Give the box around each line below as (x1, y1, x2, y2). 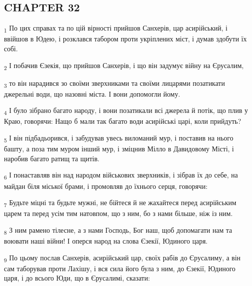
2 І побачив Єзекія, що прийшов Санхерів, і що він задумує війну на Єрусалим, (4, 60, 244, 71)
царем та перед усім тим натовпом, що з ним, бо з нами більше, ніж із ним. (4, 208, 233, 218)
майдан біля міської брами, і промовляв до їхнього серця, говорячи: (4, 180, 208, 191)
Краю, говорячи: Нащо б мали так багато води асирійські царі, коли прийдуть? (4, 116, 241, 126)
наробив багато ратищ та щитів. (4, 153, 99, 163)
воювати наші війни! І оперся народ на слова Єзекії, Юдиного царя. (4, 235, 208, 246)
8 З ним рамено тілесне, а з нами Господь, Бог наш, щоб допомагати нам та (4, 224, 232, 236)
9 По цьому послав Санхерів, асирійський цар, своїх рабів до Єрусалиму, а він (4, 252, 241, 264)
